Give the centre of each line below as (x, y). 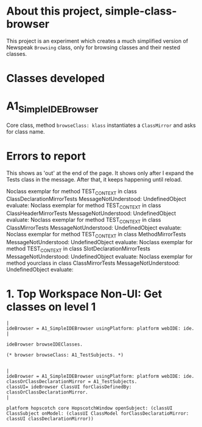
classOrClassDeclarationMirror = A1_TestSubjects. (72, 381)
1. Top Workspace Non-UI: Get (84, 294)
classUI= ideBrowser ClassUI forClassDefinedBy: (69, 387)
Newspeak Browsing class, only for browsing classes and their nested (93, 47)
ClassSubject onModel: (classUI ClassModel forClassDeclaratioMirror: (98, 413)
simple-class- (141, 11)
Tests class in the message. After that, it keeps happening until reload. (94, 179)
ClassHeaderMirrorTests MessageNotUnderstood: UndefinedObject (91, 213)
